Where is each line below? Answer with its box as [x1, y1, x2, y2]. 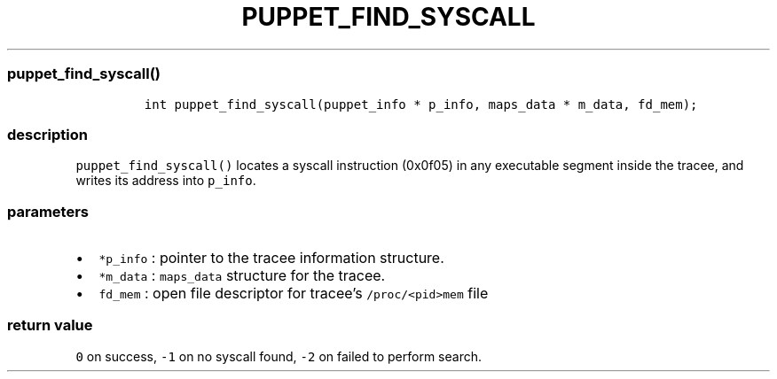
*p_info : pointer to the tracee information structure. [98, 249, 444, 267]
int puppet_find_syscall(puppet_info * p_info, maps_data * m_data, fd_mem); [144, 97, 698, 112]
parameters [7, 202, 89, 220]
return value [7, 316, 93, 335]
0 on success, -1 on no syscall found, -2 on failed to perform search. [75, 348, 483, 364]
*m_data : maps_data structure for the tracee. [98, 267, 386, 284]
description [7, 125, 88, 143]
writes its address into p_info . [75, 173, 256, 189]
